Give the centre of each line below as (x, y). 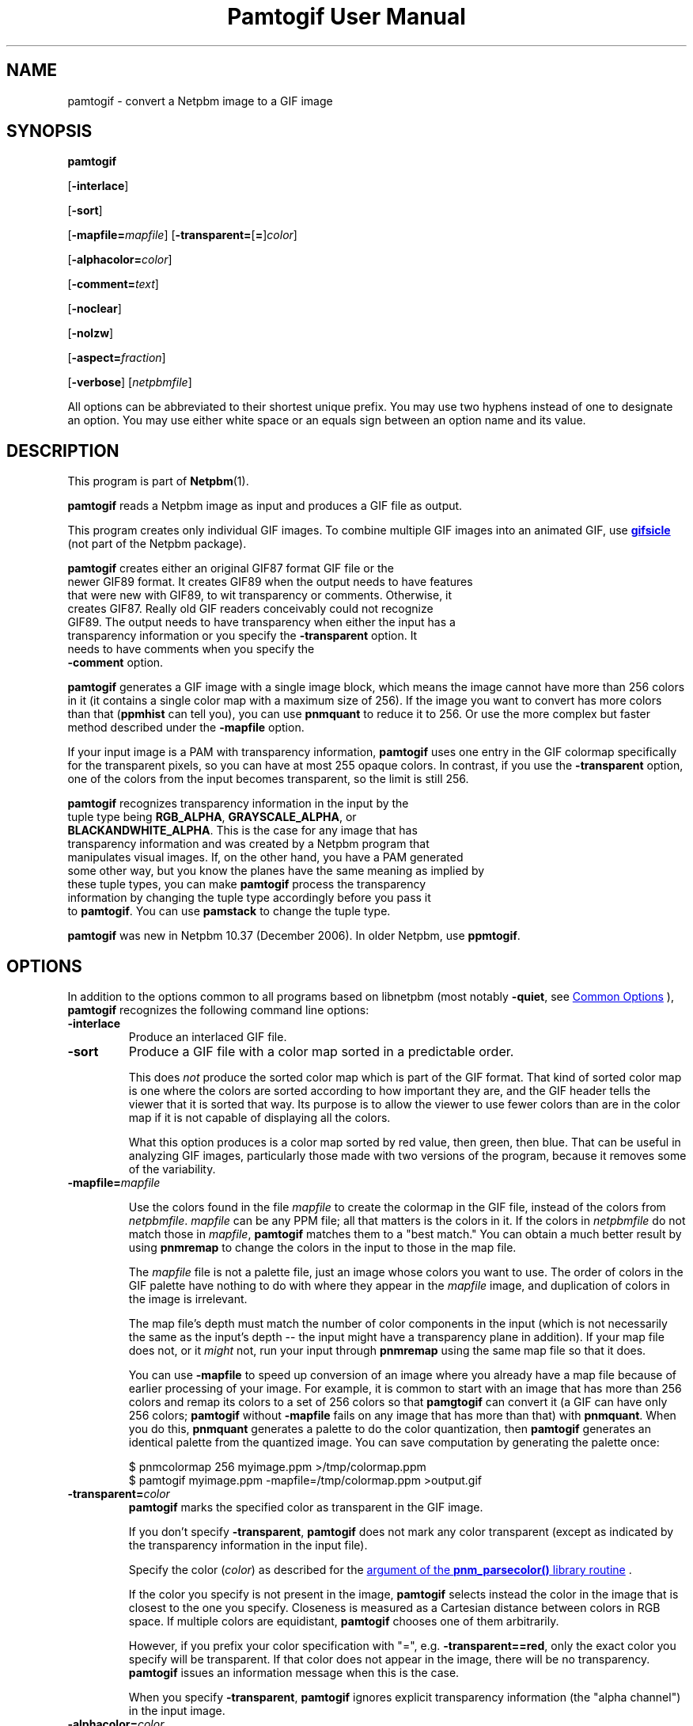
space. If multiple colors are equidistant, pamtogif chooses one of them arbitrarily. (344, 1621)
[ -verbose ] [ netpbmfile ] (130, 382)
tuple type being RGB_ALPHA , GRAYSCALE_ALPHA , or (212, 817)
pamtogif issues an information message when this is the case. (294, 1673)
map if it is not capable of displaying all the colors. (259, 1118)
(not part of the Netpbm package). (157, 544)
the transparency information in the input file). (248, 1545)
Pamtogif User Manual (346, 17)
